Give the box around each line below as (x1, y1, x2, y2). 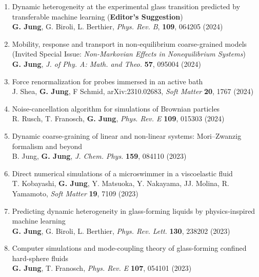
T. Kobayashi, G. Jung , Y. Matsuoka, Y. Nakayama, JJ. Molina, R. (12, 178, 229, 189)
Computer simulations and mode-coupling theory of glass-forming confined (12, 243, 247, 253)
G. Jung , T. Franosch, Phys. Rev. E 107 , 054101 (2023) (12, 263, 192, 273)
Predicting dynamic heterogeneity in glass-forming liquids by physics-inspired (12, 205, 255, 216)
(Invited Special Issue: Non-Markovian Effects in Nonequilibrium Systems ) (12, 48, 246, 59)
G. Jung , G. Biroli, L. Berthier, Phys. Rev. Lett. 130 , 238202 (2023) (12, 225, 230, 236)
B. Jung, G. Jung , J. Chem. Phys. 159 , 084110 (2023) (12, 151, 187, 161)
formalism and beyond (12, 140, 83, 151)
